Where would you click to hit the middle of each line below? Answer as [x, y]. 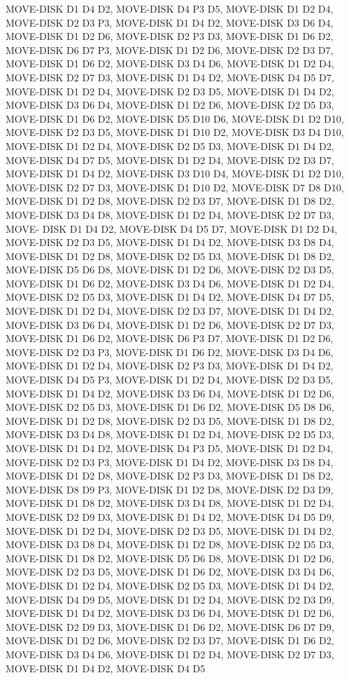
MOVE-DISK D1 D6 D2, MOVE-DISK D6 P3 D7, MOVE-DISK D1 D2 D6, [170, 338]
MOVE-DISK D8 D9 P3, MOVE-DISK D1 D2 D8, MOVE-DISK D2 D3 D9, [170, 489]
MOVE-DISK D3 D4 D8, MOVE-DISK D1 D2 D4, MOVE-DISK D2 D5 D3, [170, 434]
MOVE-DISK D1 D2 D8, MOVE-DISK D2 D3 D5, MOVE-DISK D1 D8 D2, [170, 420]
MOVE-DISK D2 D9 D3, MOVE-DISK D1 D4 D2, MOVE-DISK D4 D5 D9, [170, 516]
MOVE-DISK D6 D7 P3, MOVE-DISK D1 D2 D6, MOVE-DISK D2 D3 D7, [170, 49]
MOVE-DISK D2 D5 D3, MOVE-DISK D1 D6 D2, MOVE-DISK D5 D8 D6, [170, 407]
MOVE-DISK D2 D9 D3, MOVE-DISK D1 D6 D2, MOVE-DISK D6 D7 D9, [170, 626]
